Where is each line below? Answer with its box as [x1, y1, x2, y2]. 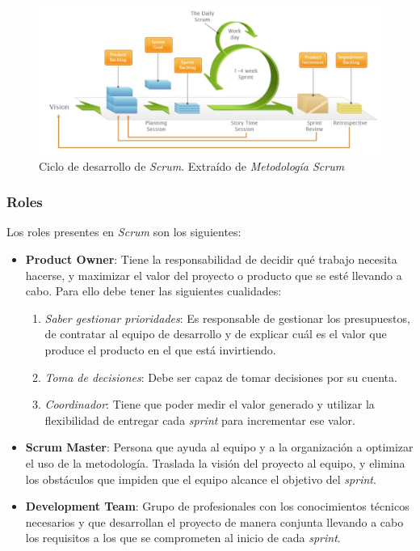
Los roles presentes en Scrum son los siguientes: [6, 223, 241, 240]
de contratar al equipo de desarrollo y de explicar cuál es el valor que [44, 325, 387, 342]
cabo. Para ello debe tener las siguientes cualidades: [25, 282, 282, 299]
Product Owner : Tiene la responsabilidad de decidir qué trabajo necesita [25, 251, 397, 268]
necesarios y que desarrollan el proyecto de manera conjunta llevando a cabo [25, 513, 404, 530]
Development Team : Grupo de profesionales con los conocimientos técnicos [25, 498, 409, 515]
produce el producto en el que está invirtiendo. [44, 341, 276, 358]
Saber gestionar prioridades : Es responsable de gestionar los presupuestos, [44, 309, 410, 326]
